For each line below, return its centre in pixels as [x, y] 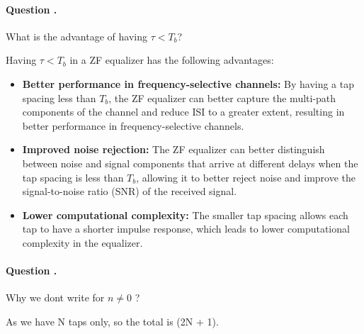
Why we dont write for [55, 297]
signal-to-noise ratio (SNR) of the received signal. [130, 191]
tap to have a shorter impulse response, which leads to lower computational [186, 229]
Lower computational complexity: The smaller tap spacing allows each [185, 215]
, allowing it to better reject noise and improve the [246, 177]
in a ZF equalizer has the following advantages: [172, 60]
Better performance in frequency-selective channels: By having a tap [188, 83]
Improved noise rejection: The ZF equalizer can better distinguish [174, 149]
